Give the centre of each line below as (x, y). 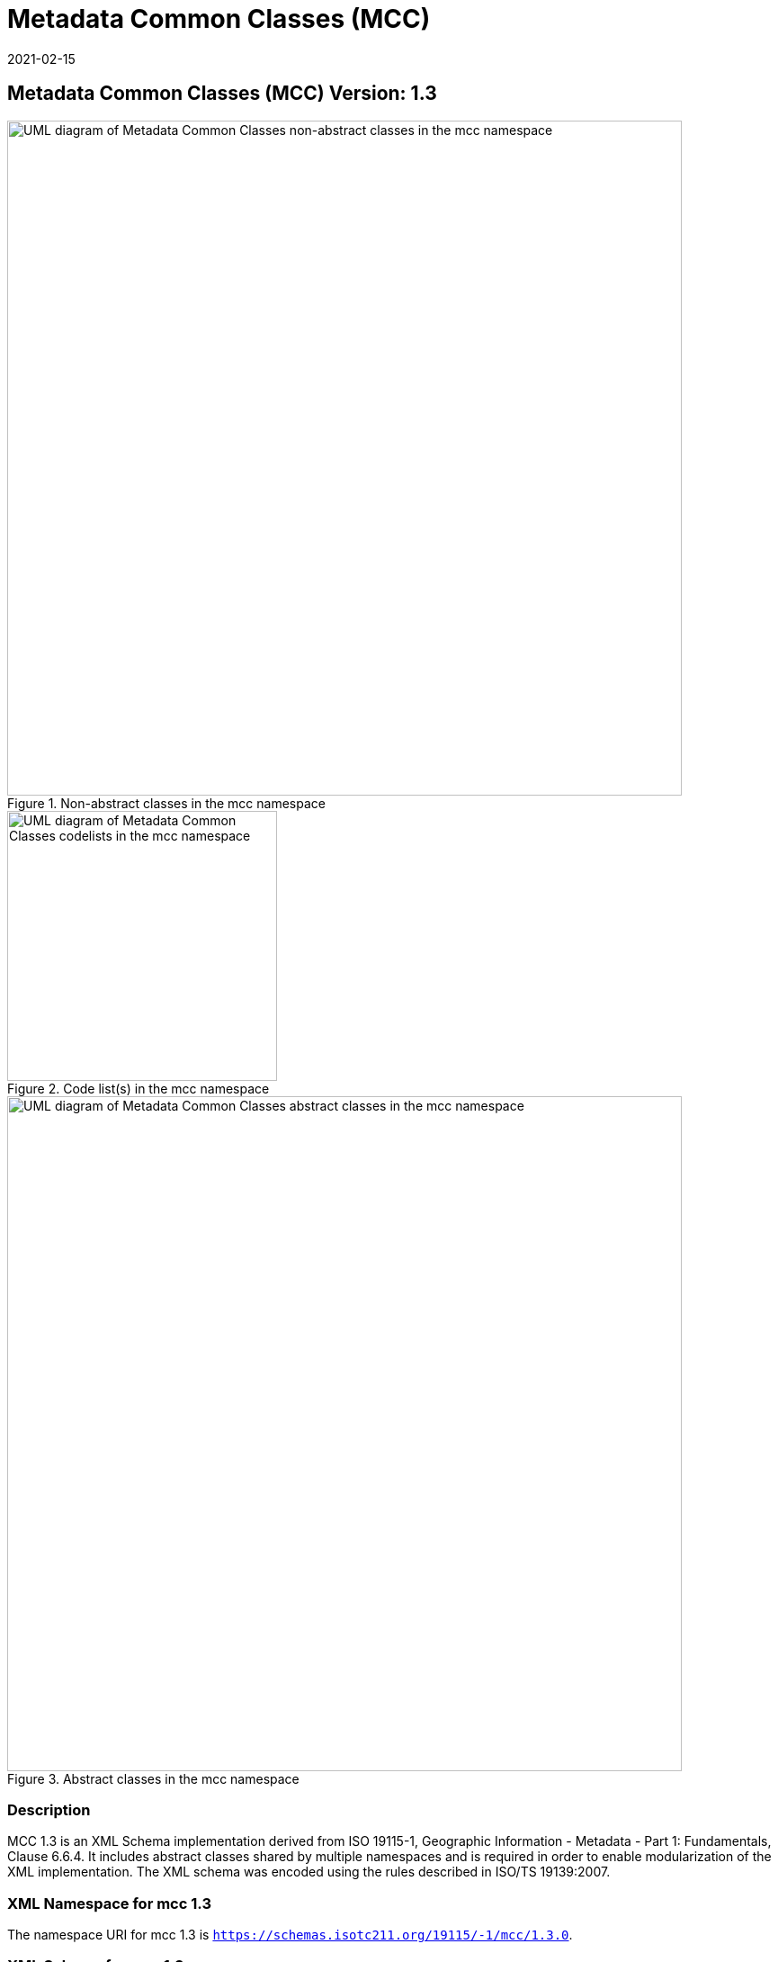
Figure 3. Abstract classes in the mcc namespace (153, 1778)
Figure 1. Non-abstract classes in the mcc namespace (166, 803)
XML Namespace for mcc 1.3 (109, 1903)
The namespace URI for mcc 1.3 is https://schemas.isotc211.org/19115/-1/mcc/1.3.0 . (290, 1935)
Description (49, 1809)
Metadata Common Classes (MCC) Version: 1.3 (222, 94)
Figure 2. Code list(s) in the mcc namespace (139, 1088)
